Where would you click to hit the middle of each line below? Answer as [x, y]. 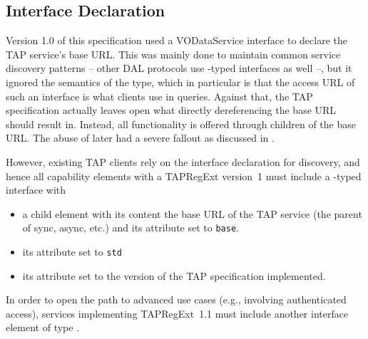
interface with [36, 190]
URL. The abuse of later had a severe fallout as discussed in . [140, 138]
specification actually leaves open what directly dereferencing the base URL [171, 110]
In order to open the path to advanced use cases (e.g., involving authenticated [176, 299]
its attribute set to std [72, 251]
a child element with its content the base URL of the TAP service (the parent [192, 213]
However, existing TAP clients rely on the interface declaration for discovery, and [183, 161]
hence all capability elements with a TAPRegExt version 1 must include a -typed [184, 176]
